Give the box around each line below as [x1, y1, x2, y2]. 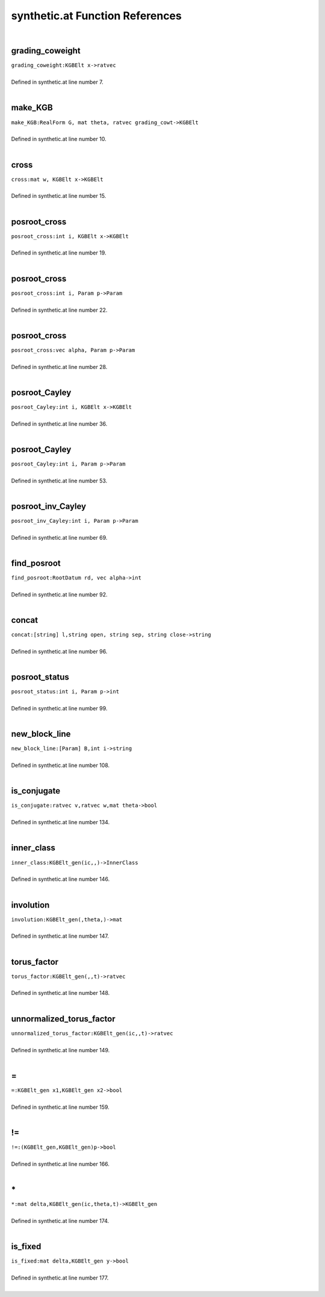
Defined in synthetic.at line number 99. [11, 705, 108, 712]
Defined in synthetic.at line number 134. [11, 819, 110, 826]
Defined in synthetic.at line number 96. [11, 648, 108, 655]
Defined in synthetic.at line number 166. [11, 1160, 110, 1167]
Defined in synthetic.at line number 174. [11, 1217, 110, 1224]
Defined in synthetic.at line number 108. [11, 762, 110, 769]
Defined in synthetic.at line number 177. [11, 1274, 109, 1281]
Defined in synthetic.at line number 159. [11, 1103, 110, 1111]
